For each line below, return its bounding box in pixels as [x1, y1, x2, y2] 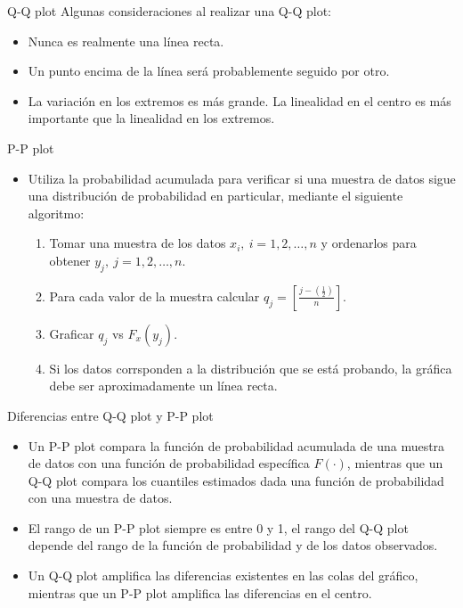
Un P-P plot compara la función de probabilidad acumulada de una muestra [28, 436, 445, 455]
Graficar [49, 324, 94, 342]
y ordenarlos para [321, 234, 417, 252]
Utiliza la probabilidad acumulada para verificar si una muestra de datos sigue [28, 168, 456, 187]
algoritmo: [28, 203, 85, 222]
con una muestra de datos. [28, 489, 173, 507]
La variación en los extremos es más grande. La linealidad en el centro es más [28, 91, 451, 110]
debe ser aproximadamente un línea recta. [49, 376, 278, 395]
